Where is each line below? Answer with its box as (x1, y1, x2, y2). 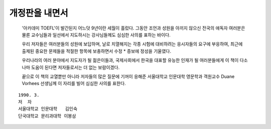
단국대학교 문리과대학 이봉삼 (18, 113, 76, 118)
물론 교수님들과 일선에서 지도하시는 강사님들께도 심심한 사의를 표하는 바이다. (22, 31, 171, 37)
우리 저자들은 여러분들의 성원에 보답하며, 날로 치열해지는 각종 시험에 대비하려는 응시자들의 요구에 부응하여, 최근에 (22, 41, 243, 47)
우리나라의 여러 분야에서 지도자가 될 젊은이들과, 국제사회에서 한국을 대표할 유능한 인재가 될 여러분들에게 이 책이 (22, 57, 239, 63)
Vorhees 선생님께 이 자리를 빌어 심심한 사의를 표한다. (22, 80, 126, 86)
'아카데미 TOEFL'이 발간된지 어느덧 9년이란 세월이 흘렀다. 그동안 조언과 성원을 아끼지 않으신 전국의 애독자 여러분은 (22, 25, 245, 31)
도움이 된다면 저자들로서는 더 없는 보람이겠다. (31, 64, 120, 70)
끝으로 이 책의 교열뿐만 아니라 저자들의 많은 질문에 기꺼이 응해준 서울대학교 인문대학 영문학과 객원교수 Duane (22, 73, 235, 79)
